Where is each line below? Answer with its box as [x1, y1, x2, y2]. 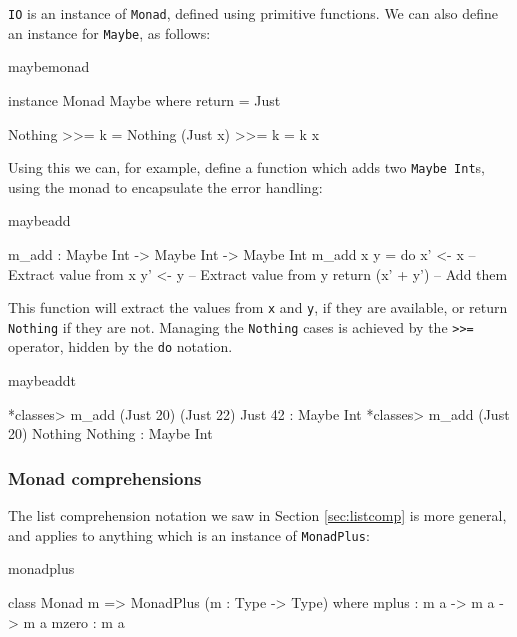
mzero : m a [51, 611, 125, 632]
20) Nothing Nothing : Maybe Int [8, 423, 213, 444]
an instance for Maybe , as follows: [8, 22, 211, 43]
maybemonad [8, 56, 90, 77]
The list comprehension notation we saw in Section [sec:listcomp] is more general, [8, 505, 507, 526]
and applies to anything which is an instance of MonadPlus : [8, 524, 370, 545]
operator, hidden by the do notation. [8, 336, 233, 357]
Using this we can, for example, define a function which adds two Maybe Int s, [8, 157, 486, 178]
